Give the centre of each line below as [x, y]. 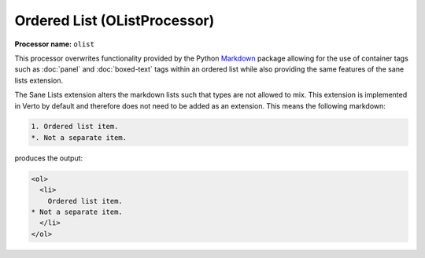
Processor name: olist [54, 44]
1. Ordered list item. [75, 127]
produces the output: [49, 158]
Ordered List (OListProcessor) [115, 20]
